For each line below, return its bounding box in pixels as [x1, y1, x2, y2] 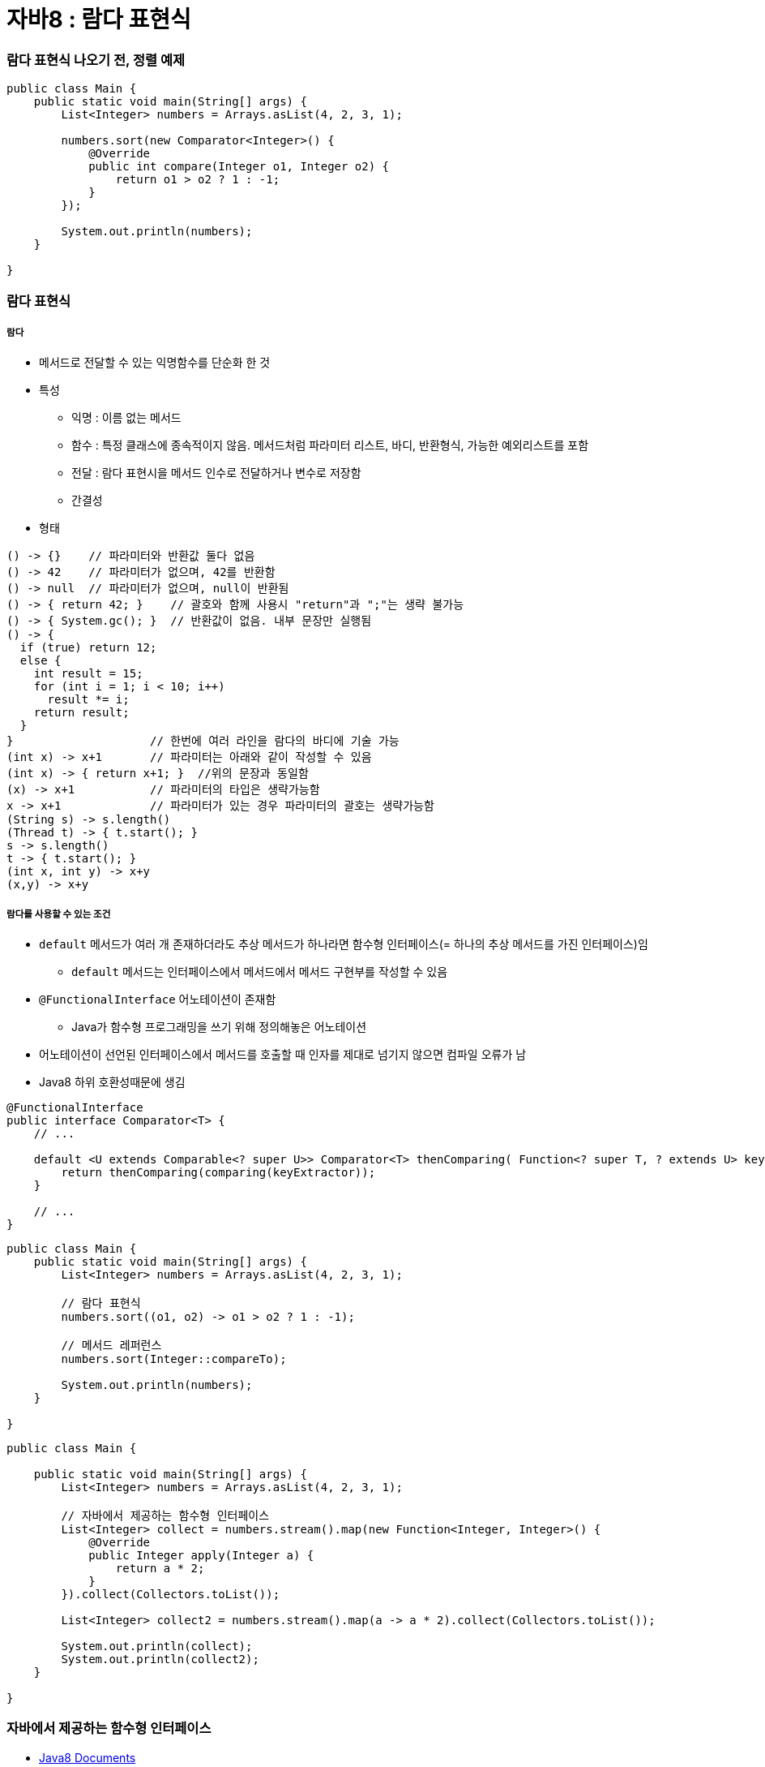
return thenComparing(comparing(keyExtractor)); [61, 1166, 376, 1180]
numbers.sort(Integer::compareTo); [61, 1352, 287, 1366]
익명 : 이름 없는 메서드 [71, 411, 182, 425]
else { [19, 654, 62, 668]
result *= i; [47, 693, 130, 707]
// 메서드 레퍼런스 [61, 1339, 162, 1352]
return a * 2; [115, 1562, 205, 1576]
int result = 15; [33, 667, 143, 681]
